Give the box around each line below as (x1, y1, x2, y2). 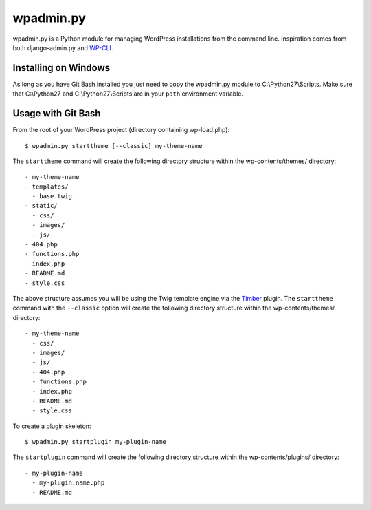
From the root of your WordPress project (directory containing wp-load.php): (12, 126, 230, 134)
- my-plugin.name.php (32, 479, 105, 487)
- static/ (25, 202, 58, 210)
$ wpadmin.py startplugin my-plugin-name (25, 438, 166, 446)
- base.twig (32, 193, 72, 200)
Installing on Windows (12, 62, 111, 74)
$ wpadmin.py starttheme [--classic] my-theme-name (25, 142, 203, 149)
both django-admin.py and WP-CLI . (12, 43, 113, 52)
